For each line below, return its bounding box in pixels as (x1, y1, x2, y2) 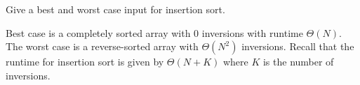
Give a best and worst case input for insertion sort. (6, 2, 225, 16)
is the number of (262, 54, 334, 69)
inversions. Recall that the (241, 39, 354, 54)
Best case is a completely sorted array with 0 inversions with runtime (6, 25, 303, 40)
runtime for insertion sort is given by (6, 54, 164, 69)
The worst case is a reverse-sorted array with (6, 39, 199, 54)
